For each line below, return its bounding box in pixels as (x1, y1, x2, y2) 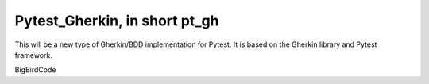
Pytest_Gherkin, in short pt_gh (14, 12, 219, 29)
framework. (14, 50, 53, 59)
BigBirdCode (14, 65, 56, 74)
